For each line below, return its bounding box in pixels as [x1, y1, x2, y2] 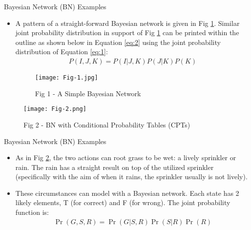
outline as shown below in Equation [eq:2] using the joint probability [15, 37, 221, 47]
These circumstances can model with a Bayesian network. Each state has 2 [15, 188, 239, 198]
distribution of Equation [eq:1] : [15, 46, 108, 57]
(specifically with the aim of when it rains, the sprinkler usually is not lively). [15, 171, 248, 182]
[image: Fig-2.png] [23, 105, 86, 113]
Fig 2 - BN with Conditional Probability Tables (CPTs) [23, 119, 190, 129]
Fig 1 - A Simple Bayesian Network [35, 88, 141, 98]
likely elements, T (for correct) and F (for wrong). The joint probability [15, 197, 230, 208]
